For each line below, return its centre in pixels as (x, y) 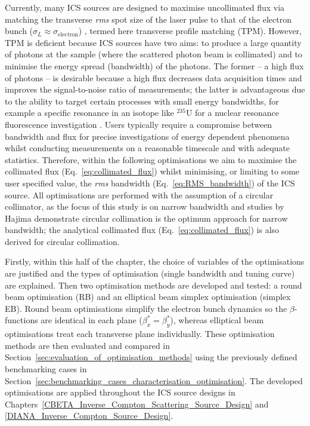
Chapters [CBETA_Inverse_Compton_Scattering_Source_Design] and (137, 404)
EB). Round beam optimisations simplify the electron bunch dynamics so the (146, 308)
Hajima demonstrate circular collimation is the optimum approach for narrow (146, 218)
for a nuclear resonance (237, 113)
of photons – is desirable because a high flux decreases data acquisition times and (154, 77)
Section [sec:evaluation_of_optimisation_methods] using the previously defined (151, 357)
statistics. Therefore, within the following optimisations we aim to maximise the (151, 159)
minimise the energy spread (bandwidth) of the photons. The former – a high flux (154, 65)
